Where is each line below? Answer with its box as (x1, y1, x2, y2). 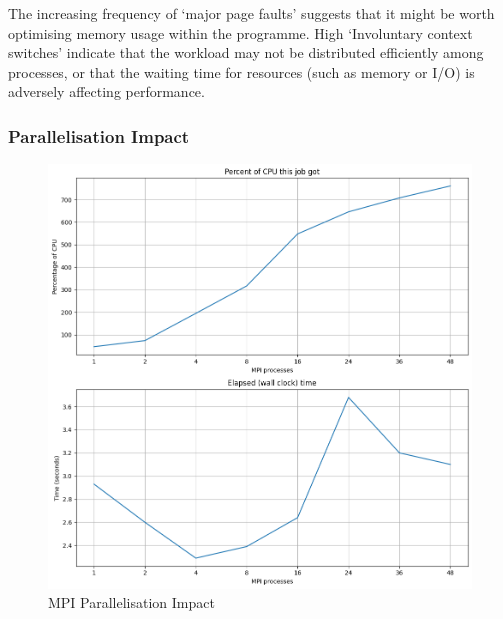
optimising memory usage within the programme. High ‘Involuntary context (8, 22, 473, 43)
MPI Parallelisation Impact (48, 592, 215, 613)
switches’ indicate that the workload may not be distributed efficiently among (8, 42, 484, 63)
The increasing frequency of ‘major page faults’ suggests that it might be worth (8, 3, 495, 23)
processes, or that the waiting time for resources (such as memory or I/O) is (8, 61, 475, 82)
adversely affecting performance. (8, 81, 205, 102)
